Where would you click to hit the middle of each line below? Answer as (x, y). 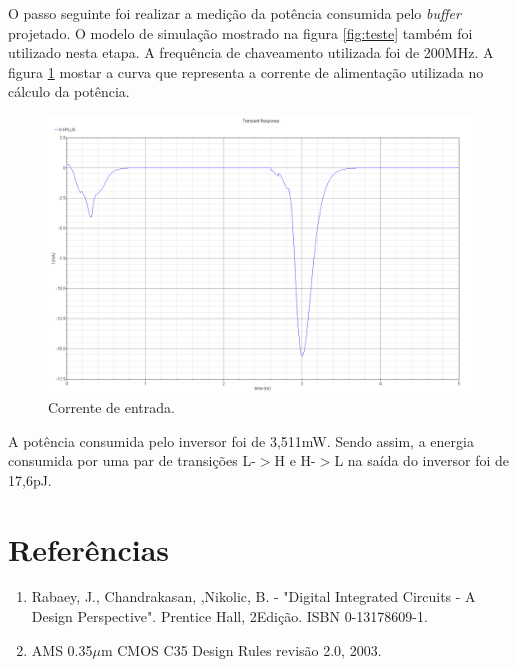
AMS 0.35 (62, 649)
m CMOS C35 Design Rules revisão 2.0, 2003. (241, 649)
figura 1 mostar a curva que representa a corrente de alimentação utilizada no (246, 71)
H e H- (295, 460)
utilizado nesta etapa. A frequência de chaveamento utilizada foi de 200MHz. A (251, 52)
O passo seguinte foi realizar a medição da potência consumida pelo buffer (234, 13)
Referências (89, 548)
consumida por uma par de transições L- (132, 460)
